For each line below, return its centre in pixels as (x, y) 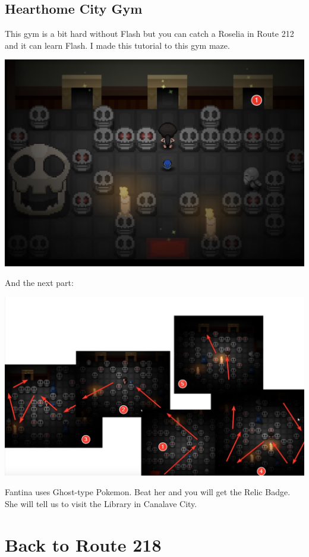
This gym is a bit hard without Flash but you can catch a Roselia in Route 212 (149, 34)
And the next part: (39, 283)
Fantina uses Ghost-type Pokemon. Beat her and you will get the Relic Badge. (148, 492)
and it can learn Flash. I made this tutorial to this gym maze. (117, 45)
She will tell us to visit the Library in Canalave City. (101, 503)
